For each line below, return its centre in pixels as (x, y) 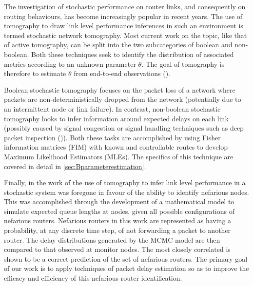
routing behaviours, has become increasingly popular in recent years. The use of (123, 16)
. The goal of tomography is (183, 64)
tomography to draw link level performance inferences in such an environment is (124, 26)
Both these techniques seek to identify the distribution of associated (133, 54)
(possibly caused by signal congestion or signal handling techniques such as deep (124, 128)
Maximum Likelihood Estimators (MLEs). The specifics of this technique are (119, 156)
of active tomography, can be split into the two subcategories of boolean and (118, 45)
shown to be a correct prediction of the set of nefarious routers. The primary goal (126, 258)
